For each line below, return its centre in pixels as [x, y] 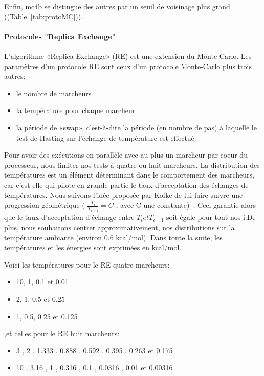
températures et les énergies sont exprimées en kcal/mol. [93, 247]
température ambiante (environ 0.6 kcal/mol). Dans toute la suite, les [113, 237]
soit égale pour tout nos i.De [211, 217]
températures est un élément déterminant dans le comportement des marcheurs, [129, 175]
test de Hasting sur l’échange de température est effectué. [106, 137]
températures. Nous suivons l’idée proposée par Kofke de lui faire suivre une [124, 195]
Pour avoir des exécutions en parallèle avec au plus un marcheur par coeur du [126, 155]
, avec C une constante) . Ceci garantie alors [186, 205]
